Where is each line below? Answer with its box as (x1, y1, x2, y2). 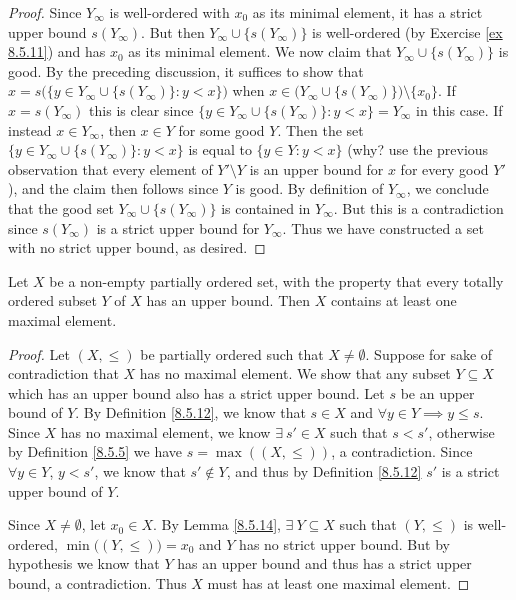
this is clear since (89, 99, 194, 120)
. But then (141, 21, 205, 42)
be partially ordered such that (140, 343, 324, 364)
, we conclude (406, 178, 489, 199)
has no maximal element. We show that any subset (139, 363, 451, 384)
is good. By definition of (235, 178, 384, 199)
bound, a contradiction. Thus (8, 573, 187, 594)
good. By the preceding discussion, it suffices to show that (8, 60, 364, 81)
